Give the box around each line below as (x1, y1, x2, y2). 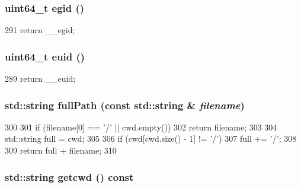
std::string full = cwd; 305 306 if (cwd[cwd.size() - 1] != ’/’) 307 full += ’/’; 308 (5, 132, 297, 145)
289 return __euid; (5, 72, 76, 85)
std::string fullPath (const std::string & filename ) (5, 97, 245, 112)
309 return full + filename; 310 (5, 144, 117, 157)
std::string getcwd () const (5, 169, 134, 184)
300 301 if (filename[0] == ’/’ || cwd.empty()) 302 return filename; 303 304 (5, 120, 277, 133)
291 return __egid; (5, 24, 75, 36)
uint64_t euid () (5, 49, 85, 63)
